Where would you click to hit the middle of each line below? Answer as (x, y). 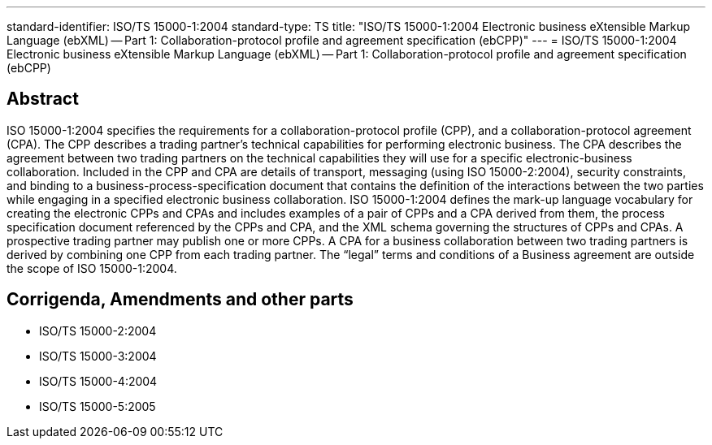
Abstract (43, 99)
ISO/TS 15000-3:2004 (98, 356)
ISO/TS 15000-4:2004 (98, 381)
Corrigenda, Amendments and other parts (180, 300)
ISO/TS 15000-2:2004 (98, 331)
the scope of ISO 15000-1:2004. (92, 268)
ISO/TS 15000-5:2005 (98, 406)
